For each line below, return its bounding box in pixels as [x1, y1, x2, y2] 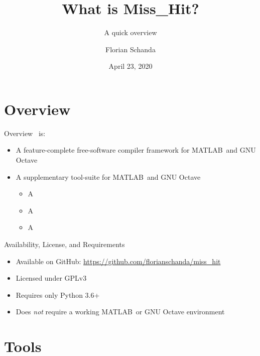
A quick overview [104, 27, 157, 38]
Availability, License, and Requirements [4, 239, 125, 249]
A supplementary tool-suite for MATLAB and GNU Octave [16, 171, 201, 182]
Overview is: [4, 128, 46, 138]
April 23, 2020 [108, 61, 153, 71]
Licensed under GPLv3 [16, 273, 87, 283]
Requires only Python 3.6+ [16, 289, 100, 300]
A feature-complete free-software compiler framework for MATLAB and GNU [16, 145, 256, 155]
